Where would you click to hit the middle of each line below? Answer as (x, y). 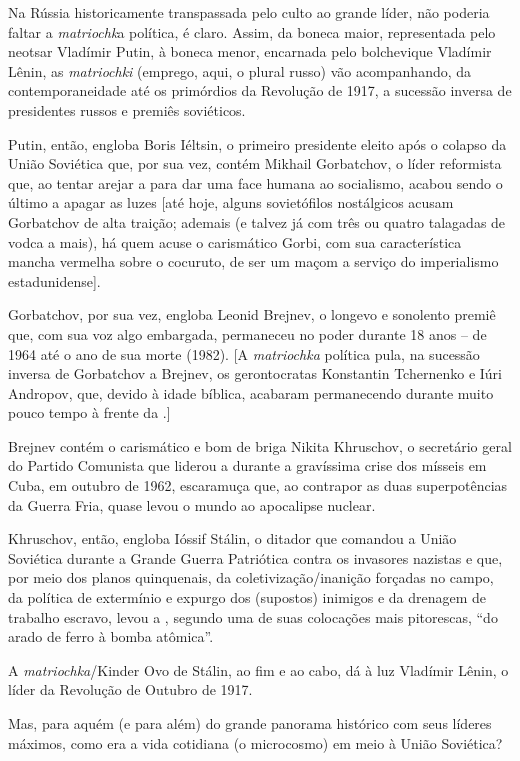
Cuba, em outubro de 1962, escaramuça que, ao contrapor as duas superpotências (258, 485)
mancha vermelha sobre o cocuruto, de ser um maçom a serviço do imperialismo (253, 261)
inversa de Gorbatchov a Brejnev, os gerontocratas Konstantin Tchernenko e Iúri (255, 373)
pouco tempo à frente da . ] (89, 412)
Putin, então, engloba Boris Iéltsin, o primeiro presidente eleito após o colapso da (257, 143)
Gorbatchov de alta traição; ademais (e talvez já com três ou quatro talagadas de (257, 221)
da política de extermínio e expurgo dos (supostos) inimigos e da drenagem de (247, 597)
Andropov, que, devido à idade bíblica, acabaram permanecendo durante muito (251, 392)
